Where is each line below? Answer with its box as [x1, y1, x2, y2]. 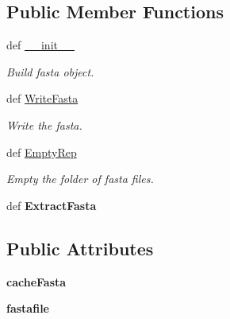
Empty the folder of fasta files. [6, 170, 154, 187]
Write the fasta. [6, 116, 82, 133]
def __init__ [6, 37, 75, 53]
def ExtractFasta [6, 196, 97, 213]
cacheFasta [6, 273, 67, 290]
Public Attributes [6, 235, 154, 260]
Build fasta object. [6, 63, 94, 80]
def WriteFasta [6, 90, 79, 107]
